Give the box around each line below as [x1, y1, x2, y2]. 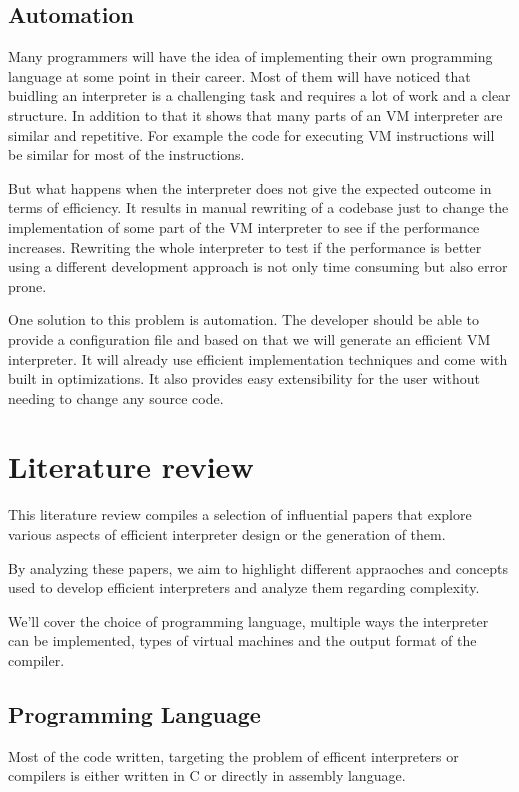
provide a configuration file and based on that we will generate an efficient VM [8, 328, 491, 349]
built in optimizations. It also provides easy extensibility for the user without [8, 368, 480, 389]
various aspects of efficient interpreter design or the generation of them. [8, 524, 446, 545]
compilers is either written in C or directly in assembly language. [8, 765, 406, 786]
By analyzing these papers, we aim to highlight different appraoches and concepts [8, 557, 508, 578]
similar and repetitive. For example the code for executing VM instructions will [8, 124, 495, 145]
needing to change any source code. [8, 387, 224, 408]
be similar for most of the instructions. [8, 144, 245, 165]
